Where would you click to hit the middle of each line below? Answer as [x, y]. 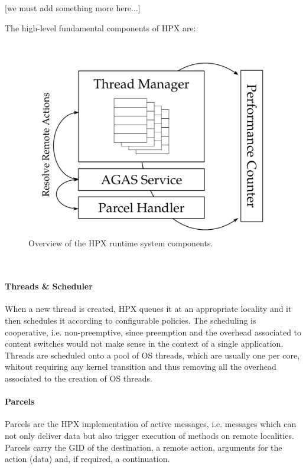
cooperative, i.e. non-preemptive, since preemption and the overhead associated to [153, 332]
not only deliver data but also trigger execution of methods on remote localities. [149, 435]
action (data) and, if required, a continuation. [87, 459]
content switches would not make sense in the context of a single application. [144, 343]
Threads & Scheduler [49, 286]
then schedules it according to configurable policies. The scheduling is [131, 320]
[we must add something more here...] [73, 8]
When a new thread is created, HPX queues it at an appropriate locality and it [148, 309]
